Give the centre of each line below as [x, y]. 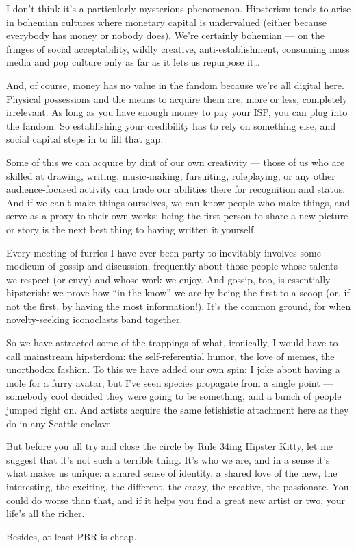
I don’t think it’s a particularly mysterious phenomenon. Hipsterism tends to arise [179, 8]
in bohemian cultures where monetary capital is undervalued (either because [166, 22]
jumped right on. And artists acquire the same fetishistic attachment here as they [178, 410]
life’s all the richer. [46, 513]
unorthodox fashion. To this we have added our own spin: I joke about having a [173, 369]
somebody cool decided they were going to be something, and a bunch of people [174, 396]
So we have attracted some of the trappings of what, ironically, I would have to [172, 343]
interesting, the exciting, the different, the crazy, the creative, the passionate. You [178, 486]
